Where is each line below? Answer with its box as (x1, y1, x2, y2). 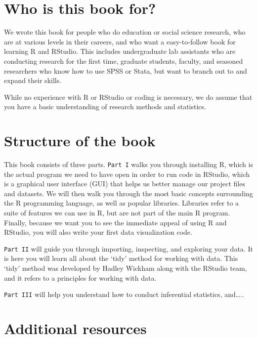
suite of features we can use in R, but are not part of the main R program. (4, 208, 230, 218)
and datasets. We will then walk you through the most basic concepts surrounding (4, 188, 253, 198)
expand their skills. (4, 75, 62, 85)
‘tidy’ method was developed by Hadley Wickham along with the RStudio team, (4, 263, 247, 273)
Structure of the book (4, 130, 156, 151)
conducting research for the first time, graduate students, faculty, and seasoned (4, 55, 243, 66)
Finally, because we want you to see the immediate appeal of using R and (4, 217, 227, 227)
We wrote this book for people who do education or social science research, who (4, 27, 246, 37)
